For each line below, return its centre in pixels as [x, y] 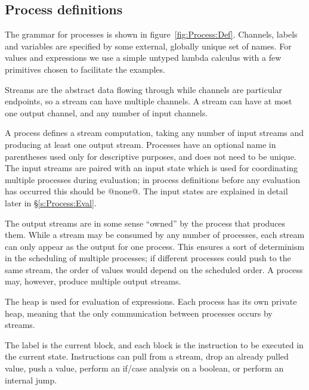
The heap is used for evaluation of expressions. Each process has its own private [151, 301]
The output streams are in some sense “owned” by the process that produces [145, 223]
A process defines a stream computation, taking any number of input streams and [154, 133]
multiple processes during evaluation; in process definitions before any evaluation [152, 179]
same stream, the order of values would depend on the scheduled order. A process [154, 269]
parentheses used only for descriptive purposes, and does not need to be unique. [151, 156]
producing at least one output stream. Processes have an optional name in [140, 144]
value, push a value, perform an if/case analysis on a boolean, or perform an [144, 368]
